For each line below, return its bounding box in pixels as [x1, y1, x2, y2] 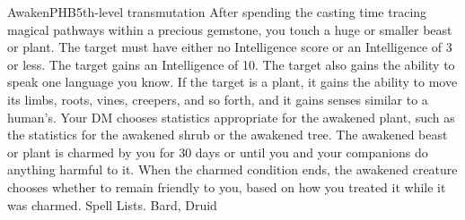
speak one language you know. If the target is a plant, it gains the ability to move [7, 72, 458, 91]
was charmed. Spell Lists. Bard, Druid [7, 195, 217, 214]
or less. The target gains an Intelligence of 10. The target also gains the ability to [7, 55, 455, 73]
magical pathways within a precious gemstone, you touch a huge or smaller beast [7, 20, 452, 38]
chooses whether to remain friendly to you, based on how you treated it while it [7, 177, 446, 196]
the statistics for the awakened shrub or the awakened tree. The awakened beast [7, 125, 448, 144]
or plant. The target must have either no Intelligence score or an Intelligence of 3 [7, 38, 452, 56]
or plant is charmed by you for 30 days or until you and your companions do [7, 142, 428, 161]
